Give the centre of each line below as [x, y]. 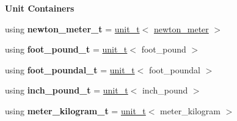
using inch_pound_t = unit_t [67, 90]
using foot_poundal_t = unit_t [70, 69]
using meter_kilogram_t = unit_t [75, 110]
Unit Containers [40, 8]
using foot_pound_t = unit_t [66, 49]
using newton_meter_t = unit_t [72, 28]
